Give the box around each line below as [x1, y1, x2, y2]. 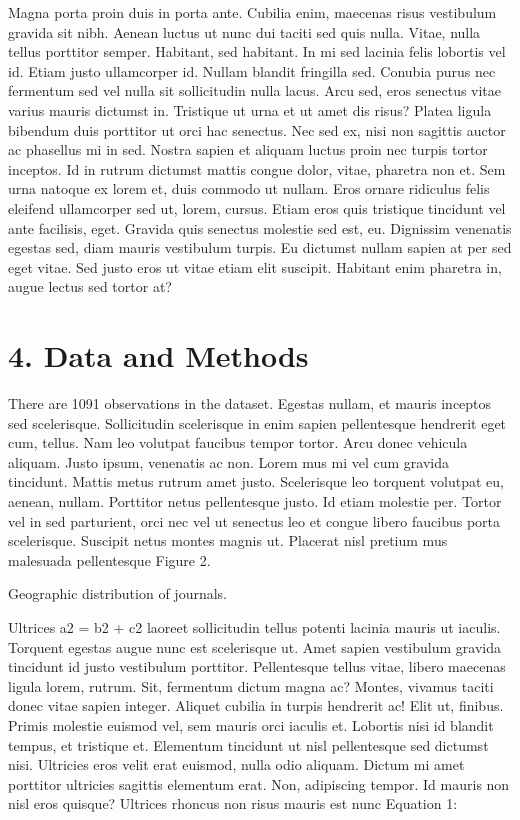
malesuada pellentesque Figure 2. [8, 549, 211, 570]
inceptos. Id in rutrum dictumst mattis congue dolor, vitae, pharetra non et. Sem [8, 158, 506, 179]
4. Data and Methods [8, 335, 309, 376]
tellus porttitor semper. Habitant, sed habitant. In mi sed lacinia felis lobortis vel [8, 41, 506, 62]
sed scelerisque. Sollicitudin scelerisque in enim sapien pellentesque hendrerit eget [8, 412, 507, 433]
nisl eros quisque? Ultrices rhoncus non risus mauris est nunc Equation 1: [8, 793, 458, 814]
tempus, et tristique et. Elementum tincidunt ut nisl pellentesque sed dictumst [8, 734, 489, 755]
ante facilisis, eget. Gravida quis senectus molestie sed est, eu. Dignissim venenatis [8, 217, 512, 238]
